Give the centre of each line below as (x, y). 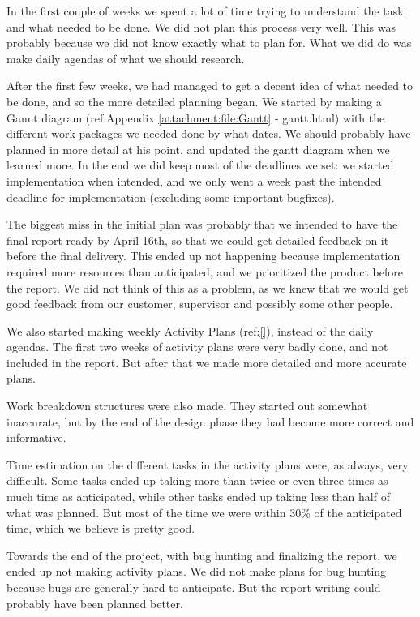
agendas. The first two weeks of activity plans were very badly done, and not (197, 347)
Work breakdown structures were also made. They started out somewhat (187, 406)
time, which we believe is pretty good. (101, 528)
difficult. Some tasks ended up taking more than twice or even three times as (197, 480)
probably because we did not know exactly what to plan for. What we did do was (209, 43)
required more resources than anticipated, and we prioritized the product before (205, 271)
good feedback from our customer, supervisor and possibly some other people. (200, 304)
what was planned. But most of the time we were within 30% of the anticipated (204, 512)
